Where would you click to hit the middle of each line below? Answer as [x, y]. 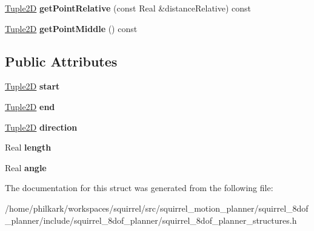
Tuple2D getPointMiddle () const [71, 28]
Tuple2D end [30, 106]
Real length [28, 147]
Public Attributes [61, 61]
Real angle [26, 167]
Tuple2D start [32, 86]
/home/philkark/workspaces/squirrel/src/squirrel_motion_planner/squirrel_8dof [157, 208]
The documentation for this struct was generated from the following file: [139, 188]
